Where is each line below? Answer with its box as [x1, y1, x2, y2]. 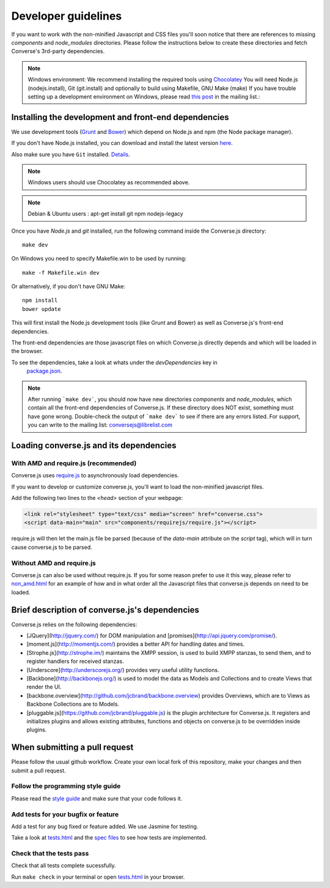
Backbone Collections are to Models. [26, 701, 119, 708]
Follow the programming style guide [11, 782, 121, 791]
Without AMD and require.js [11, 559, 96, 567]
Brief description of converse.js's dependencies [11, 605, 200, 615]
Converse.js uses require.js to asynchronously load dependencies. [11, 472, 180, 479]
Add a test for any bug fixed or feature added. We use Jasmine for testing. [11, 823, 199, 830]
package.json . [26, 367, 62, 375]
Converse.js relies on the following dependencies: [11, 621, 137, 628]
